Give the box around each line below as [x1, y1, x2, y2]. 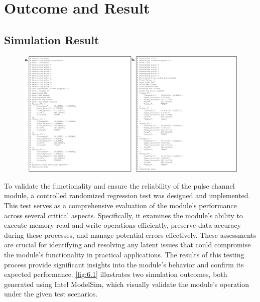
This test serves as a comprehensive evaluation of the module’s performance [4, 200, 237, 210]
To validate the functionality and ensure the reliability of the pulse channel [4, 180, 235, 191]
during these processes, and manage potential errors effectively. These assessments [4, 229, 256, 240]
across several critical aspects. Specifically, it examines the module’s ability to [4, 210, 243, 220]
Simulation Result [4, 32, 99, 47]
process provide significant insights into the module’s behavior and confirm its [4, 259, 244, 269]
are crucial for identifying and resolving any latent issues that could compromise [4, 239, 251, 250]
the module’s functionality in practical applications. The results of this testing [4, 249, 244, 259]
